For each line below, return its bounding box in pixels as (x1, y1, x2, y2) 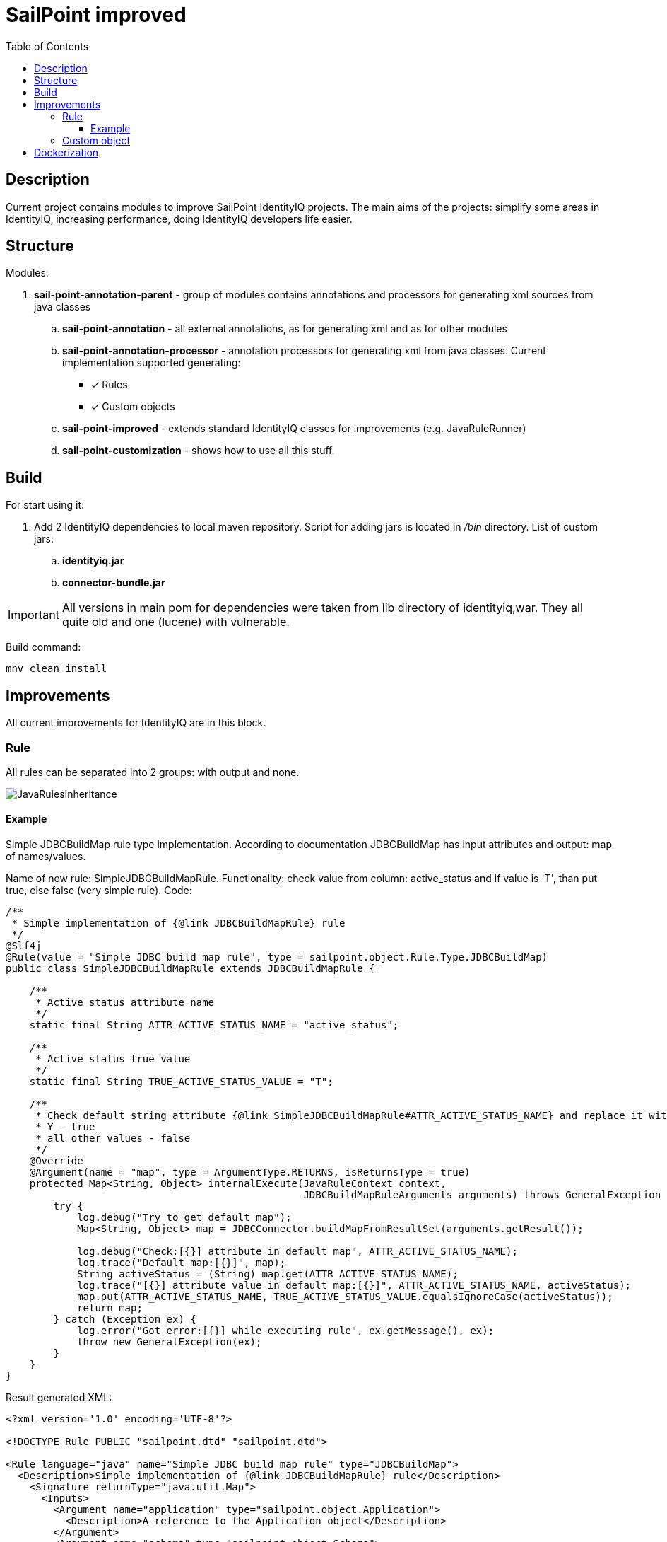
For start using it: (6, 499, 85, 511)
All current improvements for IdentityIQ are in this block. (6, 717, 266, 729)
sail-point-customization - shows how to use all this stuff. (62, 444, 335, 457)
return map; (77, 1302, 143, 1314)
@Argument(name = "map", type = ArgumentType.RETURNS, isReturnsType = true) (29, 1166, 471, 1178)
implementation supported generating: (62, 356, 241, 369)
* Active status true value (35, 1053, 191, 1065)
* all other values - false (35, 1132, 191, 1144)
